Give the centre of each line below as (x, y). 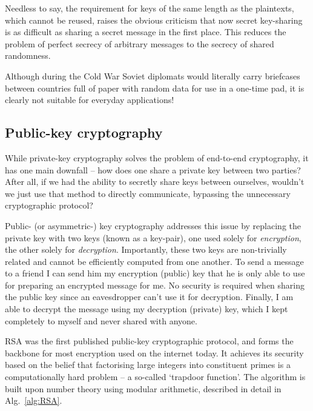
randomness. (28, 55)
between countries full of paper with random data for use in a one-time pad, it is (155, 88)
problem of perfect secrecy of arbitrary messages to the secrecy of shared (140, 43)
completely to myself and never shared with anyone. (101, 320)
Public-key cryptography (84, 132)
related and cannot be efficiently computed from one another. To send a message (154, 261)
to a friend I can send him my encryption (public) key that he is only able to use (155, 273)
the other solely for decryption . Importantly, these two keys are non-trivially (146, 249)
